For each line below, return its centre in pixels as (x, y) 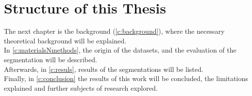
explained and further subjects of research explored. (81, 88)
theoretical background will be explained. (65, 40)
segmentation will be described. (50, 59)
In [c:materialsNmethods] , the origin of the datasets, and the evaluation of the (120, 50)
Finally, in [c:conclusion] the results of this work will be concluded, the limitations (126, 78)
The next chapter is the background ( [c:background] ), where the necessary (114, 31)
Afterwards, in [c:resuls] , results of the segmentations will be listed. (104, 69)
